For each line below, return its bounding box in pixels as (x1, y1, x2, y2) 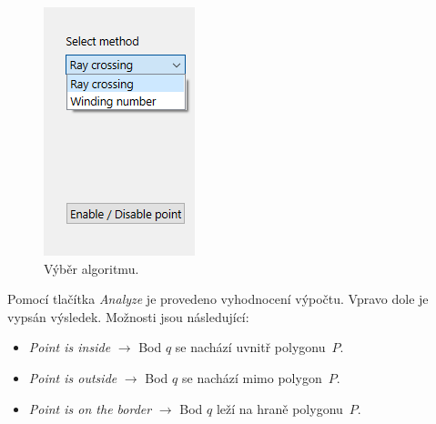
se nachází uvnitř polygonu (175, 338, 326, 357)
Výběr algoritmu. (44, 258, 139, 278)
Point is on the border (28, 399, 152, 418)
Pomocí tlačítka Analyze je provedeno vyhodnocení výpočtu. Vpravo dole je (7, 289, 429, 308)
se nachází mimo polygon (181, 368, 322, 387)
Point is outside (28, 368, 117, 387)
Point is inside (28, 338, 111, 357)
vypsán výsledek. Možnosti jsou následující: (7, 307, 249, 326)
